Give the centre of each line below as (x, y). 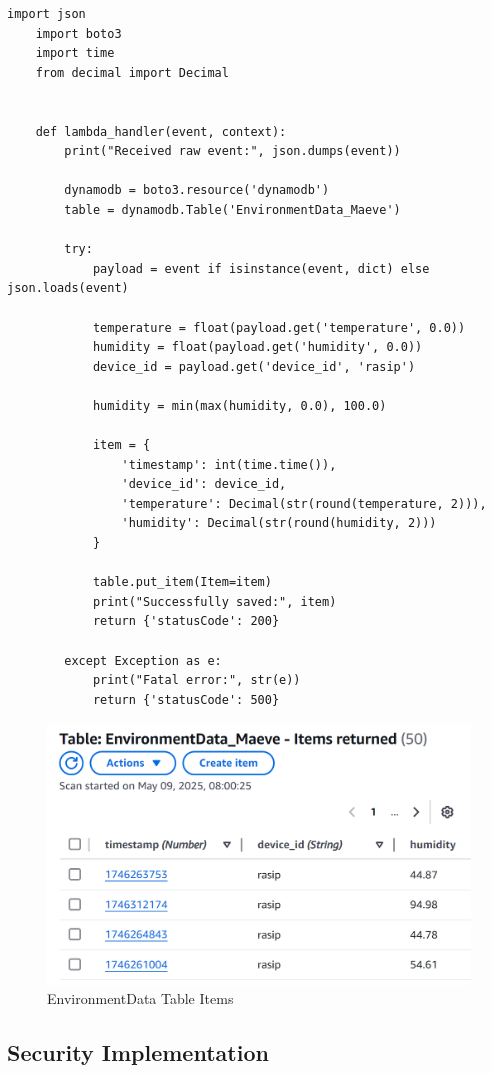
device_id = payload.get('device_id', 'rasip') (254, 366)
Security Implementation (138, 1052)
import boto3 (78, 33)
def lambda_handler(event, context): (161, 131)
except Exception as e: (143, 660)
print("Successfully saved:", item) (214, 601)
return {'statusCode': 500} (186, 699)
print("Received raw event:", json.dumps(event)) (232, 151)
